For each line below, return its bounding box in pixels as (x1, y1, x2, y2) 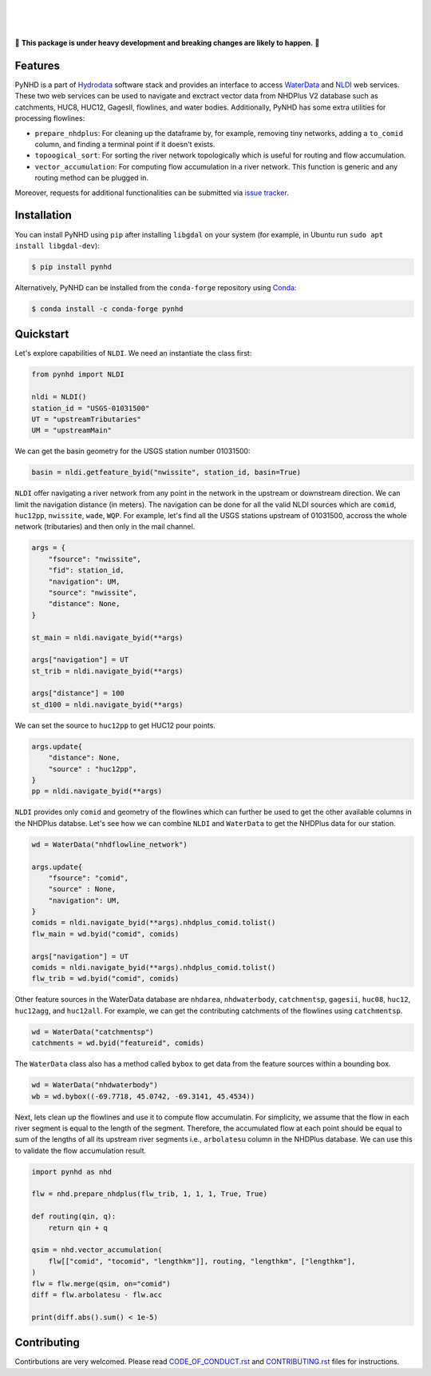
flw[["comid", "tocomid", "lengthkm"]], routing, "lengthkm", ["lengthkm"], (48, 1256, 356, 1266)
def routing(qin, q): (31, 1212, 117, 1221)
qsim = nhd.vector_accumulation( (31, 1246, 163, 1254)
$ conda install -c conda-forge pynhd (31, 304, 184, 313)
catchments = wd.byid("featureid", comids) (31, 1039, 205, 1047)
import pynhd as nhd (31, 1167, 112, 1176)
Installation (14, 209, 72, 222)
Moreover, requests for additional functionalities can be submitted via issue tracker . (14, 188, 289, 197)
